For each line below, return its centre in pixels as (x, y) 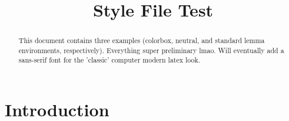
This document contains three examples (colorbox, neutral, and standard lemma (142, 40)
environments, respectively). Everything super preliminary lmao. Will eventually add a (151, 50)
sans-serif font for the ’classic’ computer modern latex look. (109, 60)
